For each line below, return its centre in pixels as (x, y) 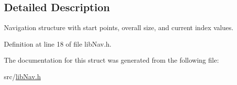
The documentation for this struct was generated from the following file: (111, 60)
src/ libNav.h (22, 76)
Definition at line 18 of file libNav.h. (58, 43)
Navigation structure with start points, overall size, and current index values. (119, 27)
